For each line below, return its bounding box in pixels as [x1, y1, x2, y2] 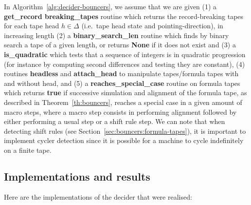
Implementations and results [4, 168, 150, 184]
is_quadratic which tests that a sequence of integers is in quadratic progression [4, 49, 246, 59]
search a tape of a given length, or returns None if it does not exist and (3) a [4, 40, 236, 50]
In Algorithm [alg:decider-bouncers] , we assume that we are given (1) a [4, 1, 217, 11]
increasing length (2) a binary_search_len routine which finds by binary [4, 30, 229, 40]
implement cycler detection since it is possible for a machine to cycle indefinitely [4, 135, 244, 145]
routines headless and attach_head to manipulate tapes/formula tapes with [4, 68, 239, 79]
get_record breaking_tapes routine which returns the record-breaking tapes [4, 11, 244, 21]
